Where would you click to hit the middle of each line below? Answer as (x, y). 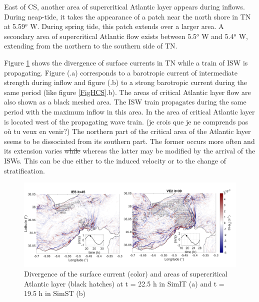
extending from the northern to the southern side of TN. (91, 46)
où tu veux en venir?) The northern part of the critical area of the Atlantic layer (127, 131)
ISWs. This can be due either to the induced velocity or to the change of (115, 160)
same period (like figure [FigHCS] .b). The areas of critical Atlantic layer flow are (127, 92)
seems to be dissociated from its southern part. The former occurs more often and (129, 141)
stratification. (24, 170)
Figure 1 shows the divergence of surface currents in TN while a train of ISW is (126, 62)
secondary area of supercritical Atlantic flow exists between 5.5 (100, 36)
